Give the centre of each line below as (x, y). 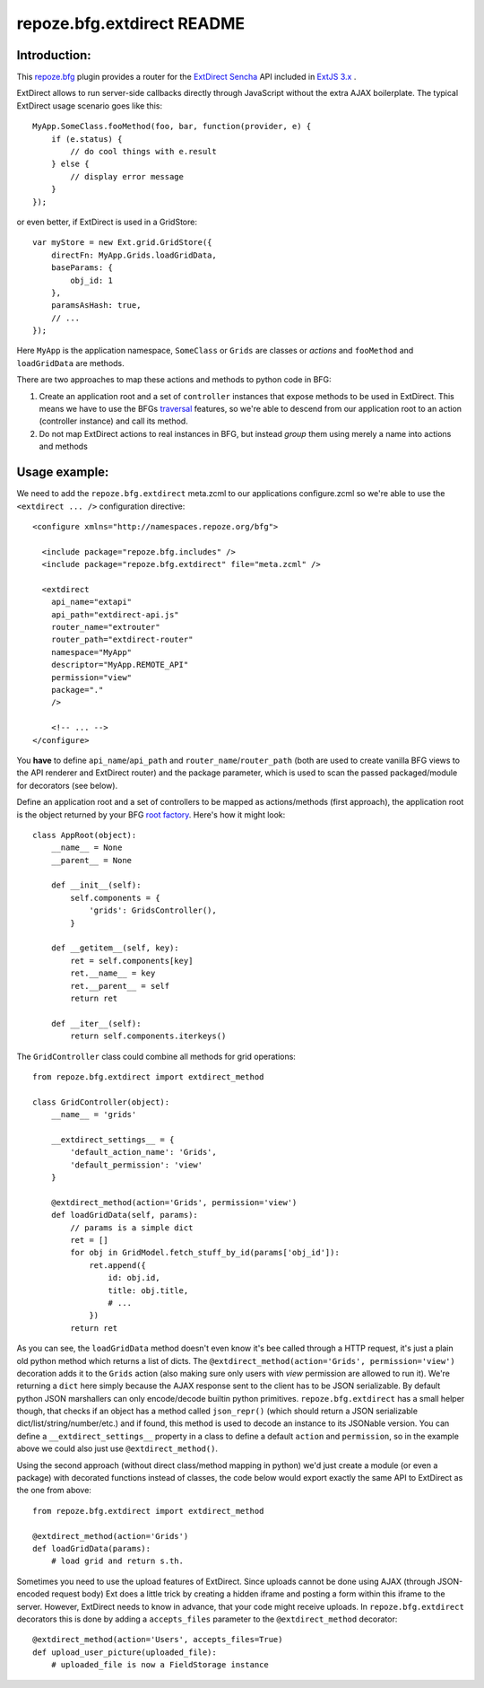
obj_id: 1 (92, 280)
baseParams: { (82, 268)
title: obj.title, (148, 1290)
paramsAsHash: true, (96, 306)
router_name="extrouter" (105, 627)
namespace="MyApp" (91, 652)
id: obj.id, (134, 1278)
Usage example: (63, 472)
